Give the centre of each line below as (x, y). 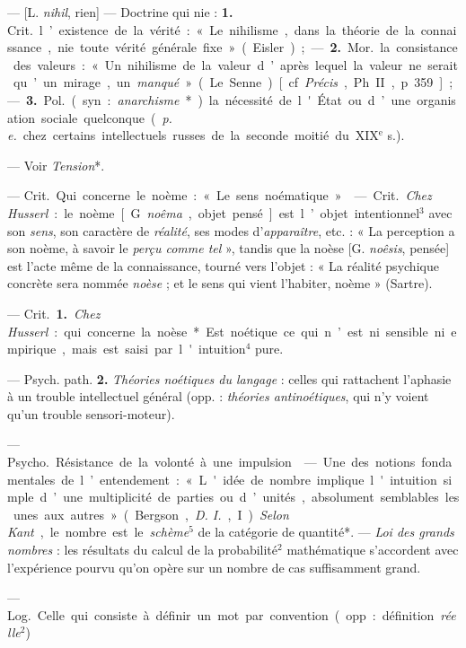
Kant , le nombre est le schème (98, 532)
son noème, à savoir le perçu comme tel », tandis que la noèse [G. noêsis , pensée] (229, 248)
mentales (31, 479)
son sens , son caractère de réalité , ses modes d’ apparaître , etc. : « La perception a (231, 230)
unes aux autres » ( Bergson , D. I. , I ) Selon (151, 514)
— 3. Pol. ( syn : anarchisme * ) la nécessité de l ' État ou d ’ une (209, 99)
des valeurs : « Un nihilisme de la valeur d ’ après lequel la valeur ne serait (235, 64)
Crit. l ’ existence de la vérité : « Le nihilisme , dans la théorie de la (211, 29)
